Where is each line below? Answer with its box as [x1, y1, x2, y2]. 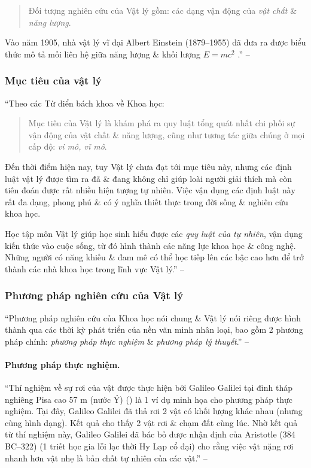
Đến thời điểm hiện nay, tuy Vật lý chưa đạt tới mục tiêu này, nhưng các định [5, 160, 292, 172]
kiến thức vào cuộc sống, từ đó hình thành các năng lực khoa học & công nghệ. [5, 239, 296, 251]
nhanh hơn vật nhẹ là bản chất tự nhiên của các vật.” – [5, 451, 208, 464]
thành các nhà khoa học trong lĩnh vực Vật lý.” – [5, 262, 184, 275]
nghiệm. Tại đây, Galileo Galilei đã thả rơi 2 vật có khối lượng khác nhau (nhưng [5, 405, 303, 417]
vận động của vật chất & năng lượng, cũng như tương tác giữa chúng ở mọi [28, 128, 305, 141]
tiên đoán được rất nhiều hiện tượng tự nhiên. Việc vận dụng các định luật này [5, 184, 295, 196]
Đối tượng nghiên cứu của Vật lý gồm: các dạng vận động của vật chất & [28, 4, 297, 16]
